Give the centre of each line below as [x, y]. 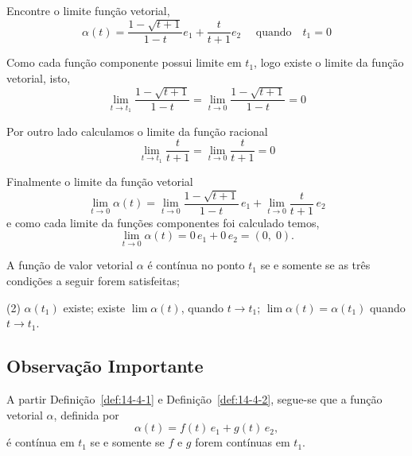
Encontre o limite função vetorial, [88, 10]
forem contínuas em [243, 442]
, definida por [86, 414]
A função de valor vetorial [70, 265]
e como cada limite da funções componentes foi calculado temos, [163, 222]
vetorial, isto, [39, 78]
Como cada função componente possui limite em [124, 62]
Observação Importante [105, 366]
